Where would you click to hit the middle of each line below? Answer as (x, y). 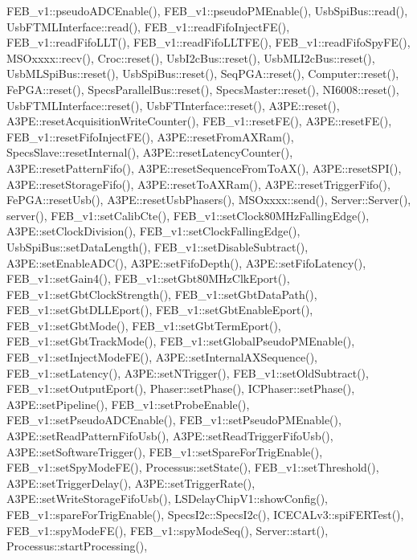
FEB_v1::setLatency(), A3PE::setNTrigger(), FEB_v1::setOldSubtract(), (188, 372)
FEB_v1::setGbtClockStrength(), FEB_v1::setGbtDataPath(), (162, 294)
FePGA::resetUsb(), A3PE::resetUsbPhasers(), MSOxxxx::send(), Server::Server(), (209, 200)
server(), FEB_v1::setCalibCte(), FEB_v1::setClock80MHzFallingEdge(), (188, 215)
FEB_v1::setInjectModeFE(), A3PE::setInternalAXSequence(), (162, 357)
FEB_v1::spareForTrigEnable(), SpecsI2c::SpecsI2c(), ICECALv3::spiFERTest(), (205, 514)
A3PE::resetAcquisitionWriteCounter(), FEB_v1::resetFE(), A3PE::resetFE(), (199, 121)
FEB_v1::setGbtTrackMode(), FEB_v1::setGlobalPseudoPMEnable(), (181, 341)
